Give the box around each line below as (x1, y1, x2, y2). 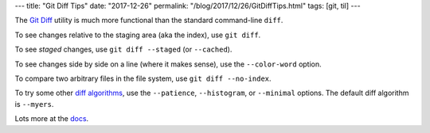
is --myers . (14, 99, 54, 108)
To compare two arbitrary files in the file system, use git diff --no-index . (14, 74, 272, 83)
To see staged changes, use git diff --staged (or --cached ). (14, 44, 233, 55)
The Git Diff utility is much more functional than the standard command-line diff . (14, 16, 283, 25)
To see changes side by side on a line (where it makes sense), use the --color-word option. (14, 59, 322, 69)
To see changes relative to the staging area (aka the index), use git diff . (14, 30, 261, 40)
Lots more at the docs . (14, 114, 89, 123)
